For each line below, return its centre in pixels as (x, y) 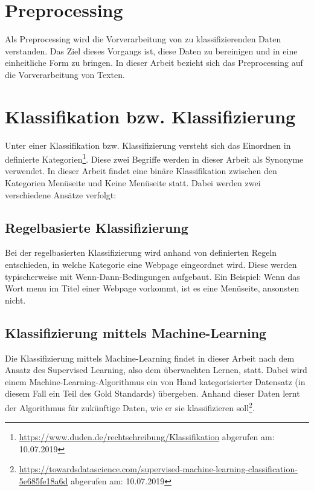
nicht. (15, 300)
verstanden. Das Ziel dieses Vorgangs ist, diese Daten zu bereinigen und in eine (151, 50)
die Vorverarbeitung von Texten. (65, 74)
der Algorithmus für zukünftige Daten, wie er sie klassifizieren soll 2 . (130, 407)
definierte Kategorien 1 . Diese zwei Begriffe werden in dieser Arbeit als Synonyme (154, 158)
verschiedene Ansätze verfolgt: (61, 194)
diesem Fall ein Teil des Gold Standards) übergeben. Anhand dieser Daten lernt (152, 393)
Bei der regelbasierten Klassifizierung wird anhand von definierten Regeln (141, 252)
